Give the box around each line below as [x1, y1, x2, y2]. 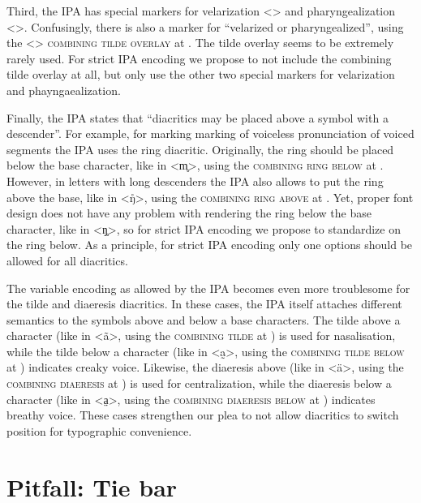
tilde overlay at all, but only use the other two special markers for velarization [6, 66, 395, 83]
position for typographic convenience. [6, 422, 192, 439]
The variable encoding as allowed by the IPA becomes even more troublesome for [6, 279, 410, 296]
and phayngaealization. [6, 81, 121, 98]
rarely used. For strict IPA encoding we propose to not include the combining [6, 49, 392, 67]
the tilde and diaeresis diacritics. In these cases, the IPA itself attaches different [6, 295, 402, 312]
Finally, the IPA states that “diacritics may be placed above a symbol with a [6, 109, 389, 126]
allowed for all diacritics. [6, 251, 128, 269]
